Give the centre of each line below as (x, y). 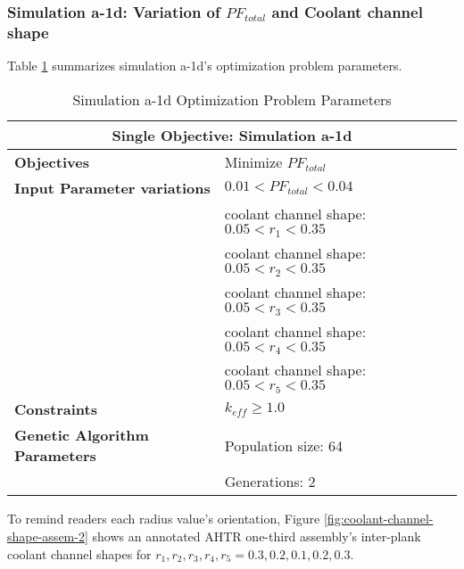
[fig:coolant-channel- (378, 519)
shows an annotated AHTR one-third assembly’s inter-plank (257, 536)
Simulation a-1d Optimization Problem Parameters (232, 99)
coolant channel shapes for (79, 553)
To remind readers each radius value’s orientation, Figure (164, 519)
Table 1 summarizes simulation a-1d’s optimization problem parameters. (205, 66)
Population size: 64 (284, 445)
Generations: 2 (270, 482)
